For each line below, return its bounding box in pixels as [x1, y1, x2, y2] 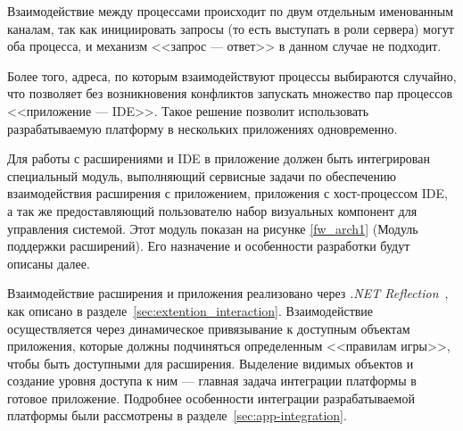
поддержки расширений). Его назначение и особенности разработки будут [7, 236, 410, 255]
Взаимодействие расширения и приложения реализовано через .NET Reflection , [7, 284, 449, 303]
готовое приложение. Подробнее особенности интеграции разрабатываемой [7, 388, 415, 407]
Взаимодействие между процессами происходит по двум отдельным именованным [7, 2, 454, 20]
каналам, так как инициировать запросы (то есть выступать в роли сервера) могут [7, 19, 454, 37]
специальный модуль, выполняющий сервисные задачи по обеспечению [7, 166, 397, 185]
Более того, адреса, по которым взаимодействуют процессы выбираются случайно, [7, 66, 457, 85]
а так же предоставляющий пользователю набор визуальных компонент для [7, 201, 418, 220]
